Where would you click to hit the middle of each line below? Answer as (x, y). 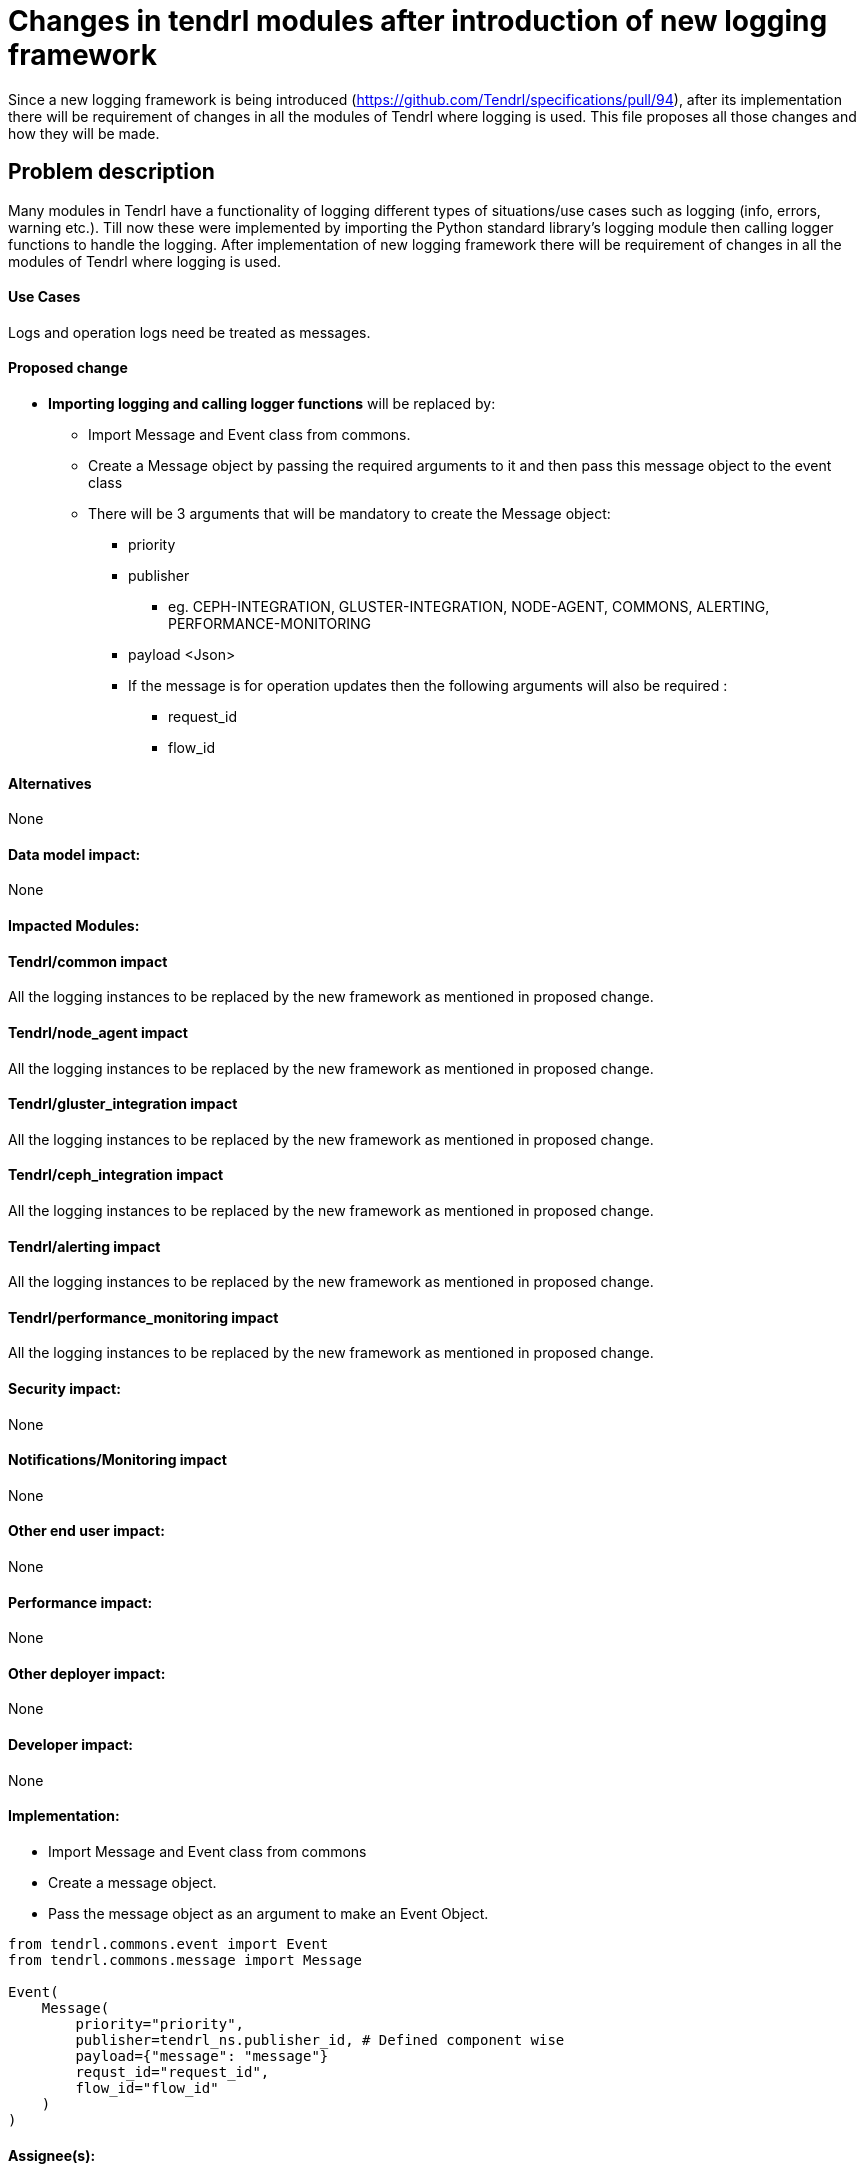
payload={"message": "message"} (202, 2055)
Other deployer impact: (87, 1673)
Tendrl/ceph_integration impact (116, 1175)
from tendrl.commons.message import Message (185, 1959)
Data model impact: (74, 854)
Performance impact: (80, 1602)
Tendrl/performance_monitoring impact (143, 1317)
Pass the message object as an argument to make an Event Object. (268, 1913)
